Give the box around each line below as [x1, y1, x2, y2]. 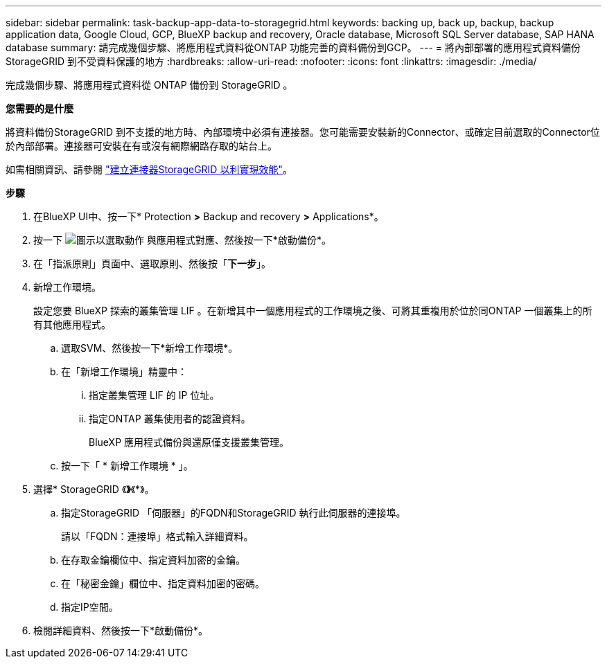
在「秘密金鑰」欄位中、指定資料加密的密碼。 [61, 577, 265, 589]
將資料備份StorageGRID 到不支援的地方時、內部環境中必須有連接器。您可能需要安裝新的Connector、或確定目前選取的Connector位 [6, 126, 600, 138]
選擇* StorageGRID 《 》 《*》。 [33, 483, 155, 495]
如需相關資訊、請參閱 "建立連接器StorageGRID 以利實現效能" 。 [6, 163, 292, 175]
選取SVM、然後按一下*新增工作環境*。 [61, 342, 238, 354]
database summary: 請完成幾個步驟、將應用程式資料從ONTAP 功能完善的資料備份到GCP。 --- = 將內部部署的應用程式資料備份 [6, 42, 581, 53]
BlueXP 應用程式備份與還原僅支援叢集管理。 [89, 436, 290, 448]
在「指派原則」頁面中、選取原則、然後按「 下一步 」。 [33, 258, 271, 269]
